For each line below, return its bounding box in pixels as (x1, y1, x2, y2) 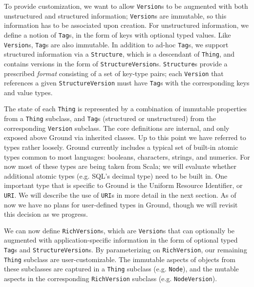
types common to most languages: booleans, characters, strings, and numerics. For (4, 151, 250, 162)
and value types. (4, 87, 53, 97)
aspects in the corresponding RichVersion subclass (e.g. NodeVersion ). (4, 273, 217, 284)
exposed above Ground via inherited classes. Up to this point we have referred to (4, 132, 246, 143)
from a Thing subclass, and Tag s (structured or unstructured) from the (4, 113, 216, 123)
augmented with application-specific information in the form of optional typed (4, 235, 238, 245)
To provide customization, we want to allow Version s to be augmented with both (4, 1, 248, 11)
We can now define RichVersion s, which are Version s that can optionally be (4, 225, 235, 235)
